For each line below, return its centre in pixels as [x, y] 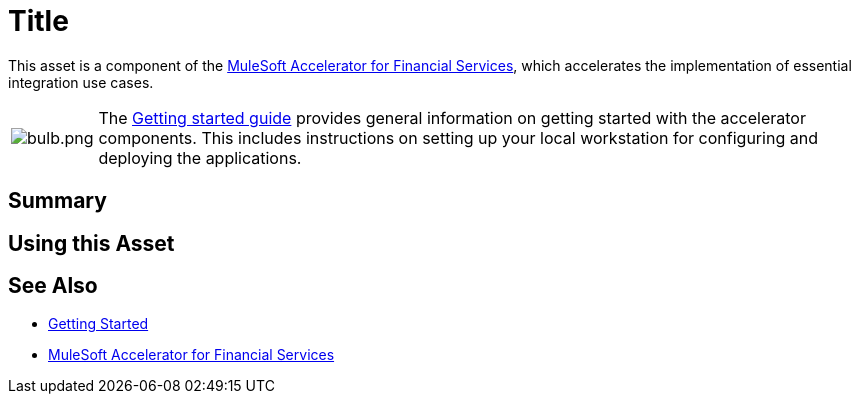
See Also [53, 286]
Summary [57, 201]
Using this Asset [91, 243]
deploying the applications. [200, 157]
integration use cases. [81, 82]
